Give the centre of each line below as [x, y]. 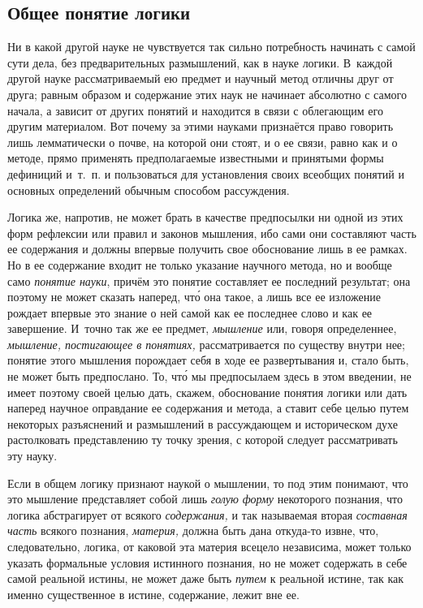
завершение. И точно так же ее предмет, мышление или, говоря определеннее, [202, 328]
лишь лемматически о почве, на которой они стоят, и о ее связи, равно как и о [203, 142]
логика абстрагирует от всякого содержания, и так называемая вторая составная [207, 514]
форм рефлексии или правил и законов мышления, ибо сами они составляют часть [212, 233]
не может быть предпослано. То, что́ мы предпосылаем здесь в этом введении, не [209, 376]
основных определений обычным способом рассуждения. [149, 190]
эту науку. [32, 456]
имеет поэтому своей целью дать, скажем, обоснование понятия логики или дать [207, 392]
